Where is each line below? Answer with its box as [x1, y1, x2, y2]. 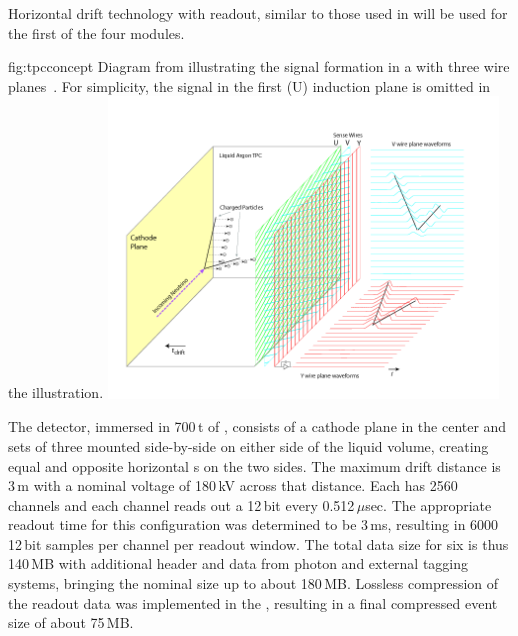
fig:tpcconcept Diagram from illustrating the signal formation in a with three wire [8, 56, 510, 77]
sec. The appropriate [365, 494, 492, 515]
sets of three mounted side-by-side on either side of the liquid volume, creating [8, 435, 489, 456]
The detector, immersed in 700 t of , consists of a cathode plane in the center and [8, 416, 507, 437]
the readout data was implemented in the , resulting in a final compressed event [8, 592, 498, 613]
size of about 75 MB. [8, 612, 134, 633]
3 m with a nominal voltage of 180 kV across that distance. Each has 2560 [8, 475, 458, 496]
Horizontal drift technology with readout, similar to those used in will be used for [8, 3, 508, 23]
